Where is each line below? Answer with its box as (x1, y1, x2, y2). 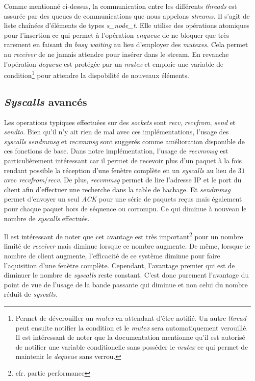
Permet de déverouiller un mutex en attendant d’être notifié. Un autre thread (15, 312, 247, 323)
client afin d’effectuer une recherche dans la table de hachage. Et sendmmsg (4, 184, 231, 194)
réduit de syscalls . (4, 289, 57, 299)
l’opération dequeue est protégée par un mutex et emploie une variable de (4, 58, 224, 69)
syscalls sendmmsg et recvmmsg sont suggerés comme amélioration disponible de (4, 136, 245, 146)
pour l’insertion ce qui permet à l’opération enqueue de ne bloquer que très (4, 29, 229, 40)
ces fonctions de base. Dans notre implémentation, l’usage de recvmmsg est (4, 146, 229, 156)
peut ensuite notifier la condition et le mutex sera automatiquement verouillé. (15, 322, 248, 332)
